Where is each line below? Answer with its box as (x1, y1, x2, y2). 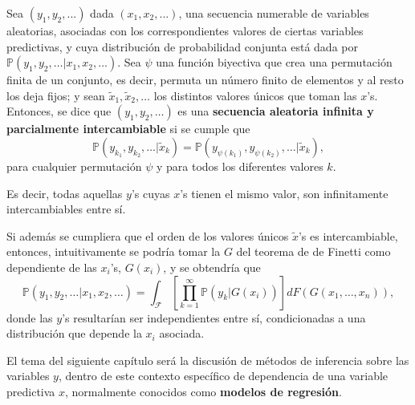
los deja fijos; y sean (6, 87, 105, 103)
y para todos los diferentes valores (156, 157, 323, 174)
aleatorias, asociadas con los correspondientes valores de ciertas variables (6, 22, 364, 38)
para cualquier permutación (6, 157, 142, 174)
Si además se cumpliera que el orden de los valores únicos (6, 227, 289, 244)
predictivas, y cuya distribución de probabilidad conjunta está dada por (6, 38, 358, 55)
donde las (6, 309, 53, 326)
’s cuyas (131, 184, 170, 201)
